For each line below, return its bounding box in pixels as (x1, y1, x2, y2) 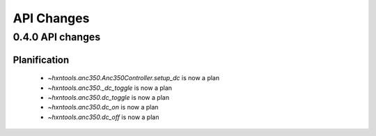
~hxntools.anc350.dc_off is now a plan (47, 112, 159, 121)
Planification (13, 54, 70, 66)
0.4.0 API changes (13, 31, 101, 43)
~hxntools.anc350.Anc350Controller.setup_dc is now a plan (47, 74, 219, 82)
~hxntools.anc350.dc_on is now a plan (47, 103, 159, 112)
